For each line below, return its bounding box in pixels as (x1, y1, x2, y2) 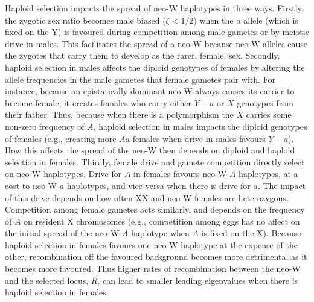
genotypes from (237, 96, 293, 109)
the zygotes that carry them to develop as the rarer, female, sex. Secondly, (5, 49, 280, 62)
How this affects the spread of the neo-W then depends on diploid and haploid (5, 144, 295, 156)
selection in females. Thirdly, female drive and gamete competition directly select (5, 155, 305, 168)
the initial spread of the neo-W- (5, 226, 122, 239)
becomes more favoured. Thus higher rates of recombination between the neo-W (5, 262, 301, 275)
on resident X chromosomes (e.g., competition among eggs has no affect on (24, 214, 300, 227)
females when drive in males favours (132, 132, 266, 144)
